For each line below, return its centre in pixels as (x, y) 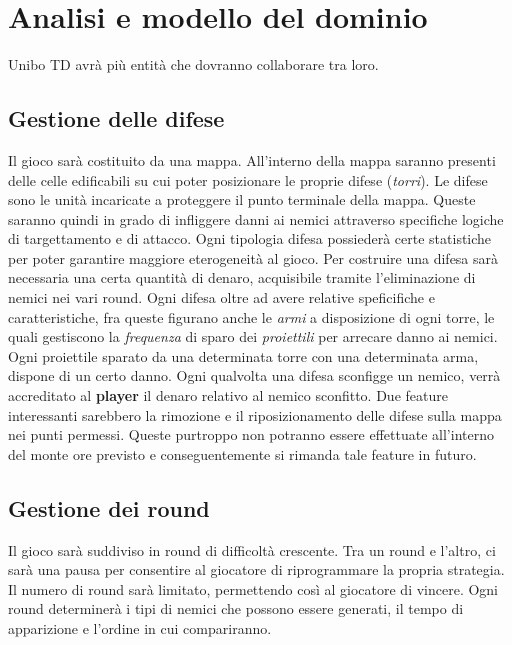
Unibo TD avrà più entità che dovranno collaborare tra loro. (193, 64)
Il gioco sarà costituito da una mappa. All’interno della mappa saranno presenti (252, 159)
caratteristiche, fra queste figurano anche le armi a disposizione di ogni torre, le (251, 316)
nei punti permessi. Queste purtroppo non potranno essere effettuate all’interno (251, 434)
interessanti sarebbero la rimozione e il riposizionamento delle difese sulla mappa (255, 414)
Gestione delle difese (116, 118)
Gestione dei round (109, 507)
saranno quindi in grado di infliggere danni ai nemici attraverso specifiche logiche (256, 218)
